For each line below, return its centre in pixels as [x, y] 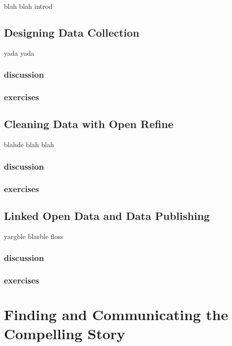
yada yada [19, 53]
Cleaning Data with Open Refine [89, 124]
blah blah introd [28, 6]
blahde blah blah [29, 144]
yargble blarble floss [34, 236]
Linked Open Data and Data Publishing [107, 215]
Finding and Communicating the [116, 314]
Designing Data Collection [72, 32]
